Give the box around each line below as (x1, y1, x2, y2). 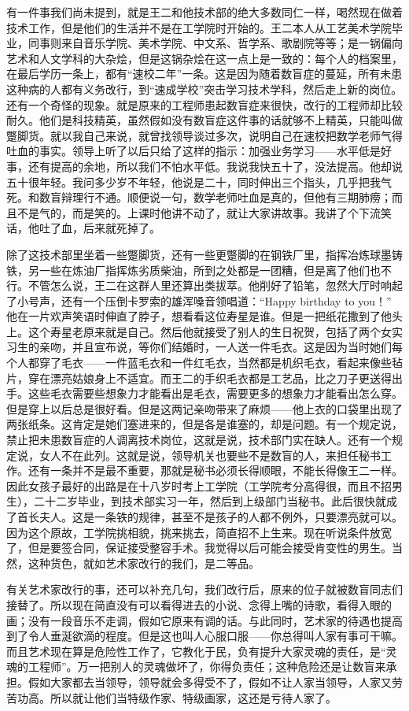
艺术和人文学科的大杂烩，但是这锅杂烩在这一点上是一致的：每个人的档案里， (6, 50, 403, 66)
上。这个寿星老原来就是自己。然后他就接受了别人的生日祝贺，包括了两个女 (6, 323, 392, 339)
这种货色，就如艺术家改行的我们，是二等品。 (28, 554, 260, 571)
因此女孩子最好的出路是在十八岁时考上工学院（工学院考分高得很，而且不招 (6, 477, 392, 494)
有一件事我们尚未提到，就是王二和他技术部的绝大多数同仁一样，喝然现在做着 (6, 4, 403, 20)
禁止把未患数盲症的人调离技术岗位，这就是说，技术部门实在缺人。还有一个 (6, 431, 392, 448)
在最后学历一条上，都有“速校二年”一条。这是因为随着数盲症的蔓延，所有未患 (6, 65, 403, 82)
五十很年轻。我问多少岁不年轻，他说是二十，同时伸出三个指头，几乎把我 (6, 173, 381, 190)
